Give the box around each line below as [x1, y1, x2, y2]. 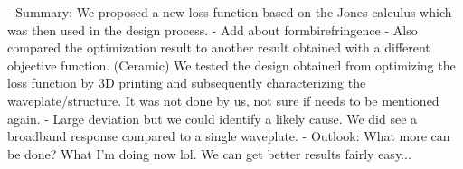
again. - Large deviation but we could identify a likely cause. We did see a [7, 108, 418, 127]
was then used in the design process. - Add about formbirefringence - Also [7, 20, 418, 39]
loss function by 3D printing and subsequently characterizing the [7, 73, 366, 92]
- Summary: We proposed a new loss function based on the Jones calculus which [7, 3, 452, 21]
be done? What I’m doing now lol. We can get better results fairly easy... [7, 144, 411, 163]
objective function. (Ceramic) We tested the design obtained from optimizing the [7, 55, 456, 74]
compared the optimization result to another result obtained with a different [7, 38, 430, 57]
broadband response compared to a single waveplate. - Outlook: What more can [7, 127, 450, 146]
